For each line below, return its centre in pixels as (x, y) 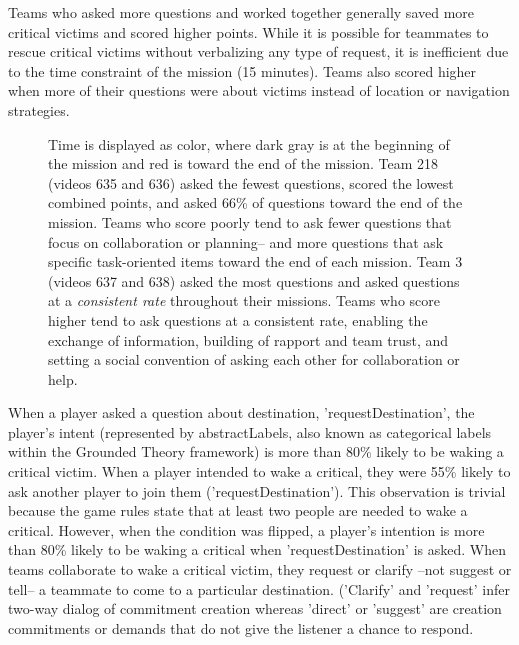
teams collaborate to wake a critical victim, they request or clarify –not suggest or (260, 569)
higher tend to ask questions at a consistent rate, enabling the (238, 319)
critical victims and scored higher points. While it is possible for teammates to (248, 31)
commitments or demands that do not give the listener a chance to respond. (241, 627)
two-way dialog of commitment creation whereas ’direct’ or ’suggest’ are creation (255, 608)
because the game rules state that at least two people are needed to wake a (238, 510)
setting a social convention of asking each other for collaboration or (254, 359)
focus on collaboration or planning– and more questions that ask (246, 241)
